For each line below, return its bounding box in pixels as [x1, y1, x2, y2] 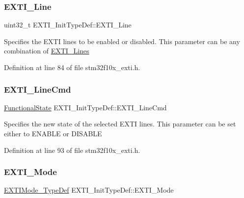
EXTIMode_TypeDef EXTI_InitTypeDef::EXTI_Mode [4, 185, 174, 195]
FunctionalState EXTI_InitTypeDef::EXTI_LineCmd [4, 102, 167, 112]
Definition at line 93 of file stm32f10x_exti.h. [4, 145, 140, 155]
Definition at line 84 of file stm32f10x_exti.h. [4, 62, 140, 72]
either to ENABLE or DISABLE [4, 128, 102, 138]
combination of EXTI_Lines [4, 46, 89, 56]
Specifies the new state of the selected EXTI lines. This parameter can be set [4, 119, 236, 129]
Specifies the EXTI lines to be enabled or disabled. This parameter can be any [4, 36, 240, 46]
